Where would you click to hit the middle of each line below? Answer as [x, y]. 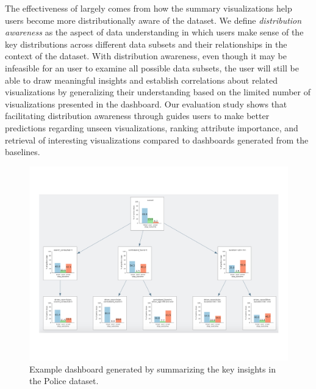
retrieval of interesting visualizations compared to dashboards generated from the [157, 140]
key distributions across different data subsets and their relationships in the [146, 44]
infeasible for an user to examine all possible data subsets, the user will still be [152, 67]
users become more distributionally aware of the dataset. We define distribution [153, 20]
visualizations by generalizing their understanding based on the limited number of [158, 92]
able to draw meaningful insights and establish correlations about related [142, 80]
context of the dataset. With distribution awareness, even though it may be [146, 56]
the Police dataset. [64, 381]
